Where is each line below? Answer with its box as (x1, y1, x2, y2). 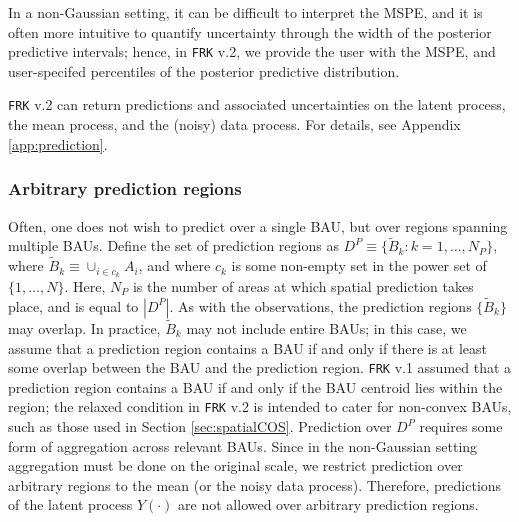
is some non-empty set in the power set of (231, 255, 487, 276)
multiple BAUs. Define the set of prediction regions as (8, 235, 339, 256)
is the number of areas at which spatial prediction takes (132, 275, 474, 296)
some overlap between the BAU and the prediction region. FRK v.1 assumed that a (8, 357, 512, 378)
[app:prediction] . (8, 133, 108, 154)
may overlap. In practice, (8, 318, 161, 339)
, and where (138, 255, 211, 276)
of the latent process (8, 494, 133, 515)
